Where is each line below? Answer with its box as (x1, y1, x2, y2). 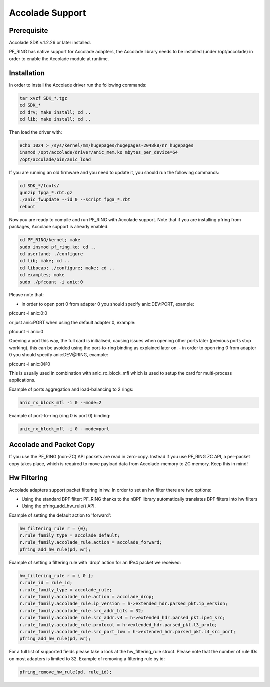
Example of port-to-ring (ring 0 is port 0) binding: (9, 412, 111, 418)
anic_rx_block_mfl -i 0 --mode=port (19, 426, 110, 432)
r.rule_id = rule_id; (19, 580, 73, 586)
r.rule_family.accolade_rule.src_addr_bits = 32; (19, 608, 144, 613)
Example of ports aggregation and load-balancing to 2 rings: (9, 386, 134, 392)
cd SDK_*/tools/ (19, 183, 60, 188)
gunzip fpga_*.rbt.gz (19, 190, 73, 196)
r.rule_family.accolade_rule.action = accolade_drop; (19, 594, 154, 599)
